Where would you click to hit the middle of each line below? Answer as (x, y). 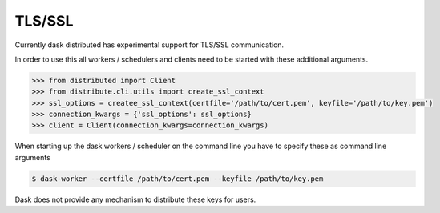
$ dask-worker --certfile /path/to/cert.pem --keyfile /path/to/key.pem (178, 179)
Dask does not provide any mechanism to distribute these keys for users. (135, 199)
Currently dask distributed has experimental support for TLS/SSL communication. (149, 45)
